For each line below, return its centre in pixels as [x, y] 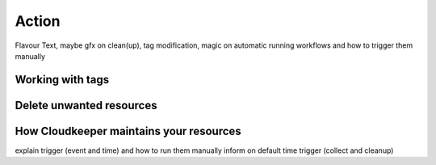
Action [38, 21]
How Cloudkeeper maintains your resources [128, 131]
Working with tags [62, 80]
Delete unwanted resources [86, 105]
